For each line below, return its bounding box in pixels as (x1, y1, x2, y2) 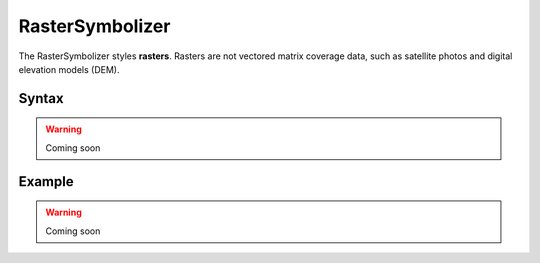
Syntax (18, 90, 64, 107)
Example (18, 173, 74, 190)
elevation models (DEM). (18, 63, 120, 75)
